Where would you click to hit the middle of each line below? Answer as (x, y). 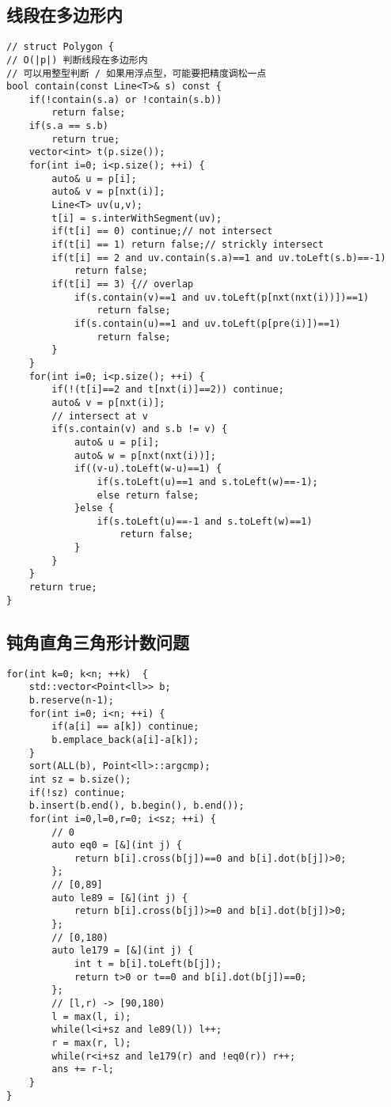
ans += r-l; (83, 1069)
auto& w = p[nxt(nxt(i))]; (145, 455)
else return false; (148, 495)
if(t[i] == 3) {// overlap (123, 284)
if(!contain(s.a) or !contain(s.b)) (125, 99)
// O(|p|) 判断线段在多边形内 (77, 60)
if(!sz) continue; (77, 792)
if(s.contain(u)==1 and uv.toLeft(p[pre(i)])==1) (207, 323)
